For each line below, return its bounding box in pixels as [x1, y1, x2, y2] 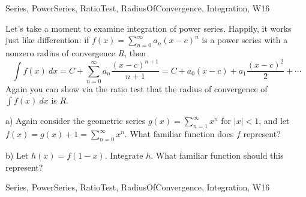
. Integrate [104, 149, 143, 162]
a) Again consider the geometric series [5, 114, 146, 127]
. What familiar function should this [151, 149, 284, 162]
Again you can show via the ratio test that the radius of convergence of [5, 82, 268, 95]
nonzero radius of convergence [5, 46, 115, 59]
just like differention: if [5, 34, 89, 46]
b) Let [5, 149, 29, 162]
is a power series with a [202, 34, 288, 46]
